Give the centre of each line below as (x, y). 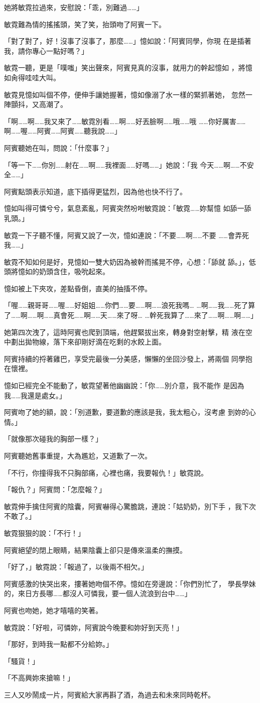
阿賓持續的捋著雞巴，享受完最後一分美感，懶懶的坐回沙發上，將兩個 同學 (125, 358)
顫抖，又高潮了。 (39, 104)
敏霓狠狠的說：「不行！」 (44, 533)
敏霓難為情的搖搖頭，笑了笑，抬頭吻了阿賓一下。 (85, 24)
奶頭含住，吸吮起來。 (74, 271)
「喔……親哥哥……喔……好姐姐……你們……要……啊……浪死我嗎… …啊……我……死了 (126, 305)
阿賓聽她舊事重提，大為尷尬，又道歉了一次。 (78, 455)
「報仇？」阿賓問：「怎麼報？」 (55, 489)
